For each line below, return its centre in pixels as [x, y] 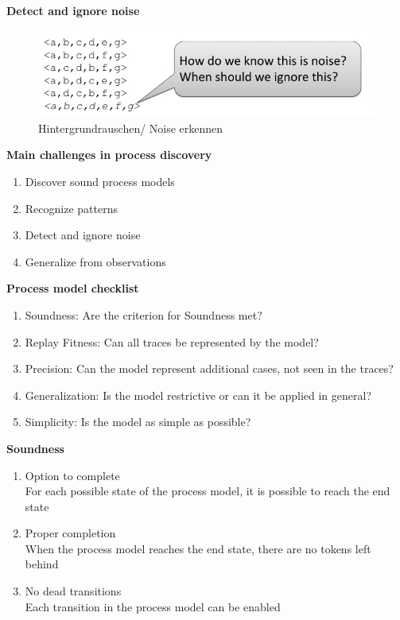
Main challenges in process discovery [109, 155]
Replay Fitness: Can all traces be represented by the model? [172, 341]
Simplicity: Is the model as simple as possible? [138, 422]
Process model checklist [73, 288]
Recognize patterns [71, 208]
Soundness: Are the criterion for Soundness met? [144, 314]
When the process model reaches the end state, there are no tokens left [198, 548]
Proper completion [70, 533]
